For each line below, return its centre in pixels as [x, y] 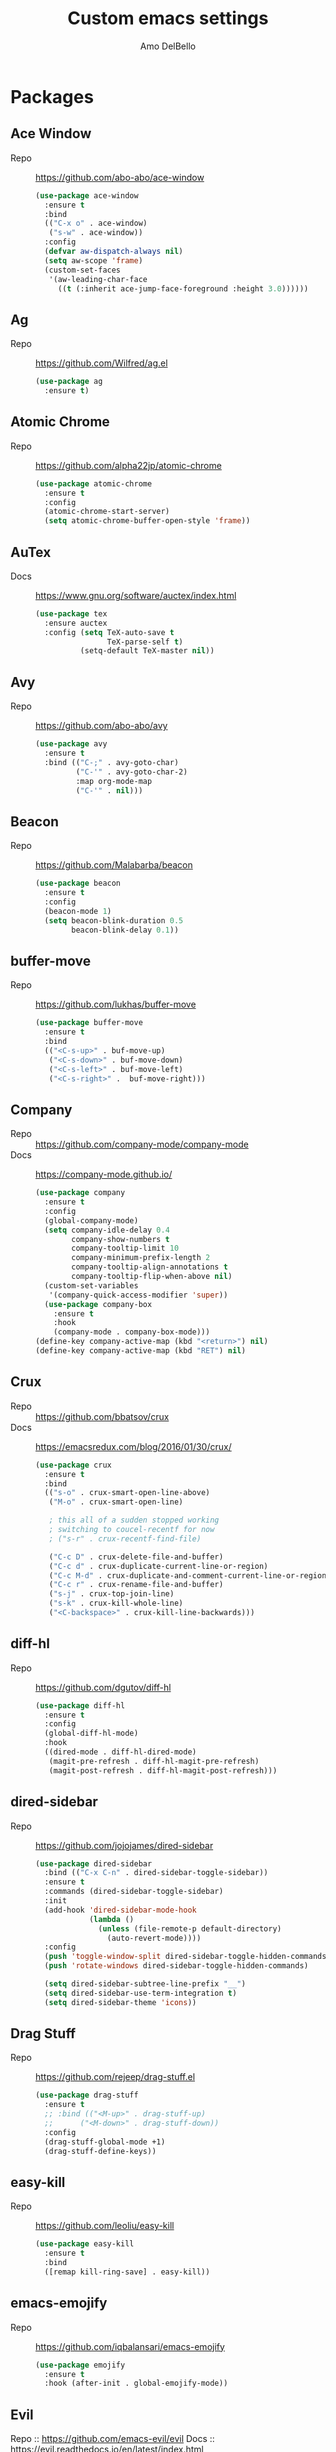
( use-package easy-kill [85, 2244]
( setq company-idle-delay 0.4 [107, 1230]
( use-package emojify [80, 2365]
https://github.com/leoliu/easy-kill [105, 2226]
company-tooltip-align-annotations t [149, 1267]
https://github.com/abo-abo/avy [101, 726]
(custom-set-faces [83, 270]
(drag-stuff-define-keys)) [100, 2151]
